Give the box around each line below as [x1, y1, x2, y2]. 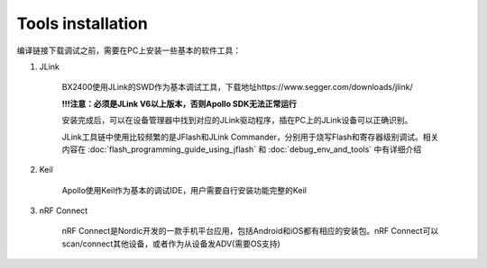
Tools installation [16, 13, 148, 33]
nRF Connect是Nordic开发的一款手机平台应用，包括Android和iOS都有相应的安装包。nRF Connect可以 [61, 226, 439, 237]
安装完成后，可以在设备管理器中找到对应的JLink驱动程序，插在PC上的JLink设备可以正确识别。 [61, 115, 413, 126]
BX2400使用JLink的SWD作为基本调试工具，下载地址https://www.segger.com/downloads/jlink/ [61, 82, 414, 93]
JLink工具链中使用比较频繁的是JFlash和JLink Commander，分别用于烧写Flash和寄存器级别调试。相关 [61, 131, 439, 142]
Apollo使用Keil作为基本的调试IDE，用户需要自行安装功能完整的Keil [61, 184, 307, 195]
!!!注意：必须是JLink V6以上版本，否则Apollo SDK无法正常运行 [61, 98, 298, 109]
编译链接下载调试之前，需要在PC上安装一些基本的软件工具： [16, 45, 242, 56]
